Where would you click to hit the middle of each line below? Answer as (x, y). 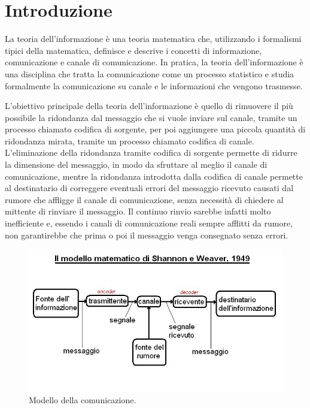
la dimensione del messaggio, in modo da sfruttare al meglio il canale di (136, 164)
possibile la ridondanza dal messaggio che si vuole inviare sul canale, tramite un (151, 117)
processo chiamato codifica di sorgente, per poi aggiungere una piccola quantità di (155, 129)
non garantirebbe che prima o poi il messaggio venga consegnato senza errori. (147, 235)
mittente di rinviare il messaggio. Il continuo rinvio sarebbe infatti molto (138, 211)
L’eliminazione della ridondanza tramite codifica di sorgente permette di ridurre (151, 152)
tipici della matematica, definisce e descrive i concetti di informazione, (133, 50)
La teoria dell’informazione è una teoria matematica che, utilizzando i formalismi (153, 39)
